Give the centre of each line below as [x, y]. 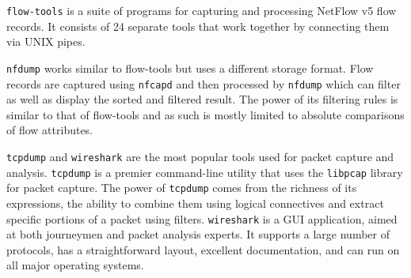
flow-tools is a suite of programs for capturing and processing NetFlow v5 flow [202, 10]
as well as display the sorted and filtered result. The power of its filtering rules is [202, 99]
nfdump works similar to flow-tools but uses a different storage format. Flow [190, 68]
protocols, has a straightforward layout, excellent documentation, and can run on [203, 249]
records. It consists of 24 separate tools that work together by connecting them [198, 26]
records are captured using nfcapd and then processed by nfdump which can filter [204, 83]
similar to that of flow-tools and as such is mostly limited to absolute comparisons [205, 114]
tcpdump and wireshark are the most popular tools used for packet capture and [200, 156]
